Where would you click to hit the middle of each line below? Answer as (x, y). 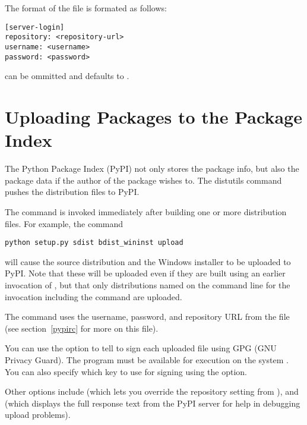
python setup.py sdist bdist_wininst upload (94, 243)
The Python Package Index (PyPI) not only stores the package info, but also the (152, 169)
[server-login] (35, 27)
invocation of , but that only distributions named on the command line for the (148, 284)
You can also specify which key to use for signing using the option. (126, 371)
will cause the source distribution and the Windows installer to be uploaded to (148, 261)
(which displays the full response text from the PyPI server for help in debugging (153, 403)
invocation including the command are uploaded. (94, 296)
